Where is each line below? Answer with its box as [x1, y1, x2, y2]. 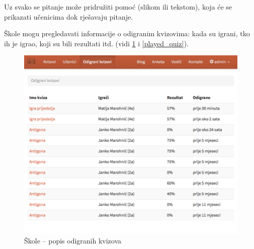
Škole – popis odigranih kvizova [24, 235, 122, 246]
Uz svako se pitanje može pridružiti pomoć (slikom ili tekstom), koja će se [4, 2, 232, 12]
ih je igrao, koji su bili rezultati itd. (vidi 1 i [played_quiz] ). [4, 38, 189, 48]
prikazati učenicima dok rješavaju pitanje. [4, 11, 133, 22]
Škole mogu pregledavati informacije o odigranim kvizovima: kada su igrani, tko [4, 28, 250, 39]
